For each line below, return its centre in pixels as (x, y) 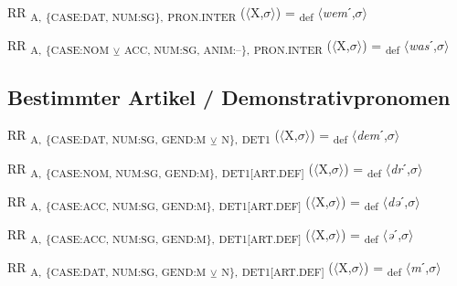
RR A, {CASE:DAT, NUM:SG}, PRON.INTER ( (127, 13)
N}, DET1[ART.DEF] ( (277, 268)
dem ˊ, (372, 135)
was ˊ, (423, 45)
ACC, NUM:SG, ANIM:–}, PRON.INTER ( (228, 46)
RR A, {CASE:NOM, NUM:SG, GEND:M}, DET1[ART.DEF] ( (160, 169)
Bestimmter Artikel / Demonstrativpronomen (229, 96)
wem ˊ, (339, 12)
